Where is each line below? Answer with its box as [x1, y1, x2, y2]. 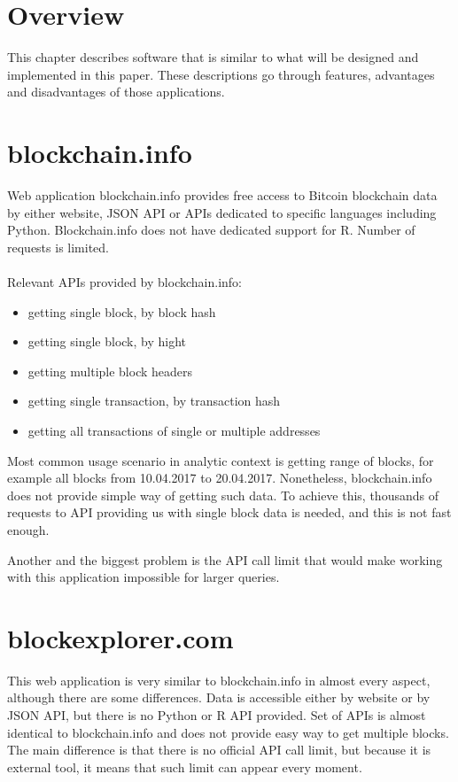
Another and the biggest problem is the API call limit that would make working [7, 550, 443, 569]
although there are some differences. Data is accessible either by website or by [7, 688, 431, 707]
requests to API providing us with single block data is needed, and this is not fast [7, 503, 452, 522]
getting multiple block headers [27, 361, 193, 380]
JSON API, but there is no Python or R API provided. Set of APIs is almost [7, 706, 426, 724]
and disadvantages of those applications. [7, 82, 225, 101]
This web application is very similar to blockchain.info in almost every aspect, [7, 670, 431, 689]
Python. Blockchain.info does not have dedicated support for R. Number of [7, 221, 415, 239]
